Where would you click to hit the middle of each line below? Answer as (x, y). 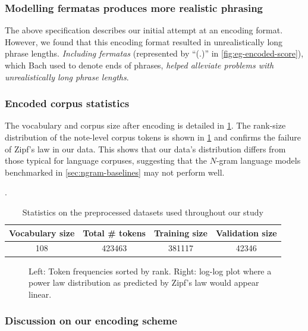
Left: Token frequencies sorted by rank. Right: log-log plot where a (150, 271)
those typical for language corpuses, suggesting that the (106, 160)
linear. (40, 294)
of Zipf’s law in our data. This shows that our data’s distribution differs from (145, 149)
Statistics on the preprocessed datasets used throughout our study (143, 212)
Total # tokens (114, 232)
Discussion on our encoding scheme (91, 321)
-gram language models (258, 160)
